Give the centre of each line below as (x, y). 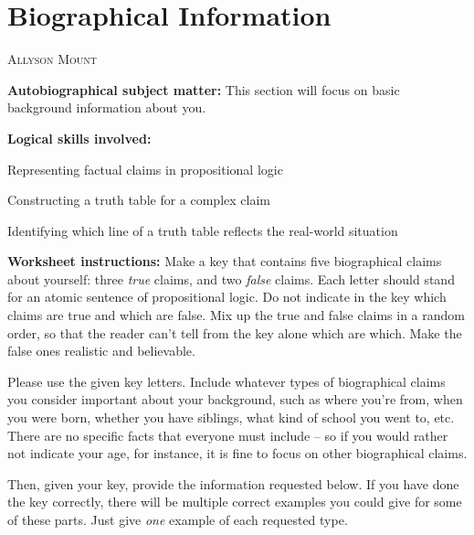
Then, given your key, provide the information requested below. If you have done (233, 483)
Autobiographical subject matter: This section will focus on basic (204, 89)
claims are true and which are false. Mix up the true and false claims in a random (236, 315)
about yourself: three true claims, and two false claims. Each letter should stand (231, 278)
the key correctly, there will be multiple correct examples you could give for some (235, 502)
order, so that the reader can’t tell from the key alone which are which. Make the (235, 332)
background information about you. (107, 107)
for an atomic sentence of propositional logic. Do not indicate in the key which (227, 297)
